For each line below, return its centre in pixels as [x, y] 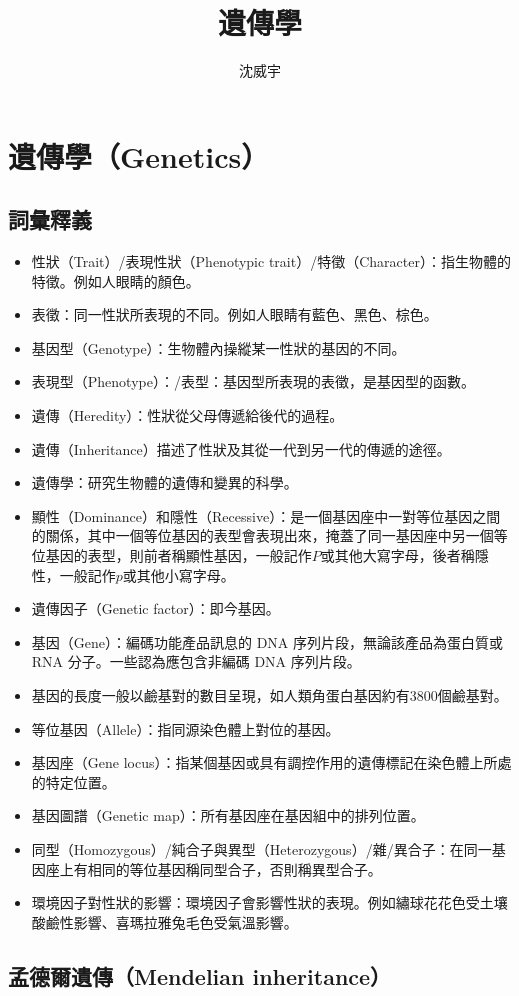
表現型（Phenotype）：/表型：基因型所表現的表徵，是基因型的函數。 [253, 381]
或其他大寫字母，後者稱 [397, 555]
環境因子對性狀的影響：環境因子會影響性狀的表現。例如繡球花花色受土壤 [269, 902]
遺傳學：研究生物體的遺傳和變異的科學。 [164, 482]
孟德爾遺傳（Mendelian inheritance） [200, 975]
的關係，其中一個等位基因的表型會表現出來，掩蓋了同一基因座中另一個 [262, 535]
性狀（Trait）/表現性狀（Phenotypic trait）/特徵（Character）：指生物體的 [271, 261]
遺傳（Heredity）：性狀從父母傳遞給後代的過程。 [187, 415]
